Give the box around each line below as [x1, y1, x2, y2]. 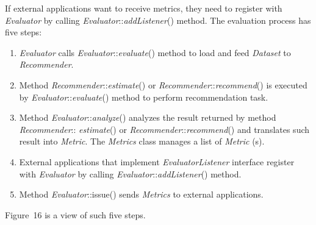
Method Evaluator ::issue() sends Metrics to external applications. [19, 188, 264, 201]
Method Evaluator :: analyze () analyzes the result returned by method [19, 111, 276, 124]
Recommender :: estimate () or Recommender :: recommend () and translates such [19, 123, 310, 135]
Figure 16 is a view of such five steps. [5, 208, 146, 221]
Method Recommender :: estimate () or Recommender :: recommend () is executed [19, 78, 307, 91]
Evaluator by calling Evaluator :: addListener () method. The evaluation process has [5, 13, 311, 26]
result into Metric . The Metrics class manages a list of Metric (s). [19, 135, 265, 148]
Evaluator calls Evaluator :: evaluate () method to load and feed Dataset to [19, 46, 291, 59]
